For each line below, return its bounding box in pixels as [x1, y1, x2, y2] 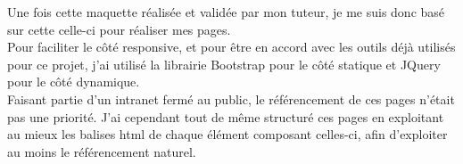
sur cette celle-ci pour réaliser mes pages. [7, 20, 231, 38]
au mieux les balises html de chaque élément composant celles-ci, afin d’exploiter [7, 125, 448, 143]
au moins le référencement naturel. [7, 142, 196, 160]
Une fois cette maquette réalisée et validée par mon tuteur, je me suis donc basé [7, 3, 445, 20]
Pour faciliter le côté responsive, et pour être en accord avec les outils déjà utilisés [7, 37, 456, 56]
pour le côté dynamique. [7, 72, 140, 91]
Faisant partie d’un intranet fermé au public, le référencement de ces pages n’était [7, 89, 455, 108]
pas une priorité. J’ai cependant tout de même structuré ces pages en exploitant [7, 107, 444, 126]
